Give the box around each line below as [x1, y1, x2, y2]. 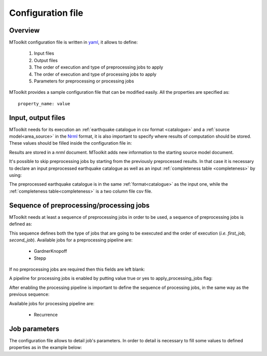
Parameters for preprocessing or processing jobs [34, 78, 134, 84]
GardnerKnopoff [34, 248, 67, 254]
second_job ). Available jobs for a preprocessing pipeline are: [9, 237, 133, 243]
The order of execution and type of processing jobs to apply [34, 71, 157, 77]
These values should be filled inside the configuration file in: [9, 140, 132, 146]
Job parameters [9, 324, 59, 333]
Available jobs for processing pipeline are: [9, 300, 95, 306]
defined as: [9, 221, 32, 227]
